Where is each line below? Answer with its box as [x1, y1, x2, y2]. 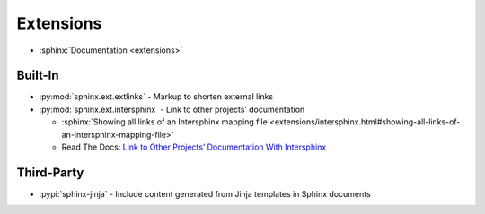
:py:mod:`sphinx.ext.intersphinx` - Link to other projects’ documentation [39, 104, 305, 115]
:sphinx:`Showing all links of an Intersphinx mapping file [61, 116, 269, 127]
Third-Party [16, 165, 84, 180]
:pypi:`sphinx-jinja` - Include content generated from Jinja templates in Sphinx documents [39, 188, 372, 199]
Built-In [16, 68, 59, 83]
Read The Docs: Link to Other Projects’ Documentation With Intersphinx [61, 141, 327, 152]
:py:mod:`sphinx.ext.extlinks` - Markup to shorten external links [39, 91, 274, 102]
